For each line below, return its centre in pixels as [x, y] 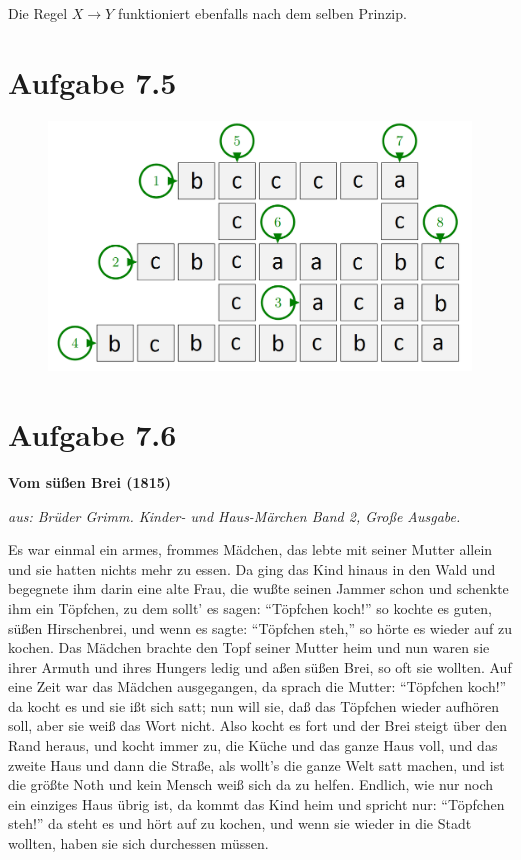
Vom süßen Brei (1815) [90, 481]
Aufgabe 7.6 [92, 434]
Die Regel [38, 13]
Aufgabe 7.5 [92, 81]
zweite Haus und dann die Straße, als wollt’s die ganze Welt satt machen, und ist [256, 764]
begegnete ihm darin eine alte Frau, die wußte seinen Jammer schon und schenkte [258, 588]
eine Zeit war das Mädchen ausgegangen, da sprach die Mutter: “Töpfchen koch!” [257, 686]
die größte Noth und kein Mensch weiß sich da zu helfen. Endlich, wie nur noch [250, 784]
